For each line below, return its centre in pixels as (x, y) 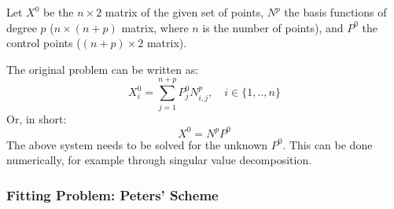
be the (59, 12)
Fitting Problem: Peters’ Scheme (112, 194)
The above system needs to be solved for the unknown (137, 144)
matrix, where (155, 27)
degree (22, 27)
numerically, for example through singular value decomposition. (159, 160)
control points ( (44, 43)
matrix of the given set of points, (184, 12)
